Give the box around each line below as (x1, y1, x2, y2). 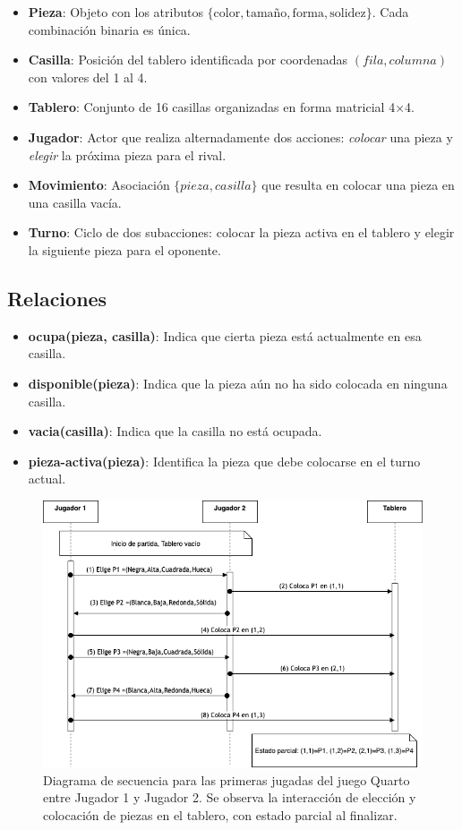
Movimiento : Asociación (28, 175, 170, 194)
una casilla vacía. (28, 193, 122, 211)
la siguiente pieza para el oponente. (28, 240, 221, 259)
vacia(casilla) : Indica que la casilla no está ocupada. (28, 422, 322, 441)
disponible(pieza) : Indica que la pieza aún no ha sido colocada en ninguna (28, 373, 448, 392)
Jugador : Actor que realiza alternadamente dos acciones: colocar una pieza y (28, 127, 453, 146)
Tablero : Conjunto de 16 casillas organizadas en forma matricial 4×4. (28, 98, 415, 116)
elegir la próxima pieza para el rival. (28, 145, 227, 164)
